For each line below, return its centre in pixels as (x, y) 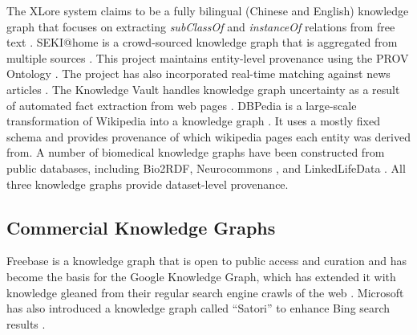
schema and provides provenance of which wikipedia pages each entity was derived (208, 136)
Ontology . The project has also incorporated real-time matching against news (198, 74)
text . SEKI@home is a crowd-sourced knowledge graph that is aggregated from (202, 42)
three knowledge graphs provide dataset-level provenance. (148, 184)
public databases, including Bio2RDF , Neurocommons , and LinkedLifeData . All (206, 167)
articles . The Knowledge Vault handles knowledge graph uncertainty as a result (203, 89)
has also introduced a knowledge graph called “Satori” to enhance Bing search (198, 308)
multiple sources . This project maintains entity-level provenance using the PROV (208, 57)
